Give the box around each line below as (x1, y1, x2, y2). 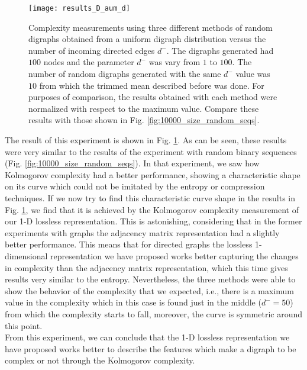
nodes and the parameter (43, 56, 134, 68)
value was (235, 67, 270, 80)
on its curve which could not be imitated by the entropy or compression (5, 180, 265, 192)
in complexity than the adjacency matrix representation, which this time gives (5, 261, 288, 274)
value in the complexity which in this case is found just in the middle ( (5, 296, 261, 308)
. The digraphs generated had (166, 44, 274, 56)
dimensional (5, 249, 48, 262)
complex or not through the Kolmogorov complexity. (5, 354, 195, 366)
